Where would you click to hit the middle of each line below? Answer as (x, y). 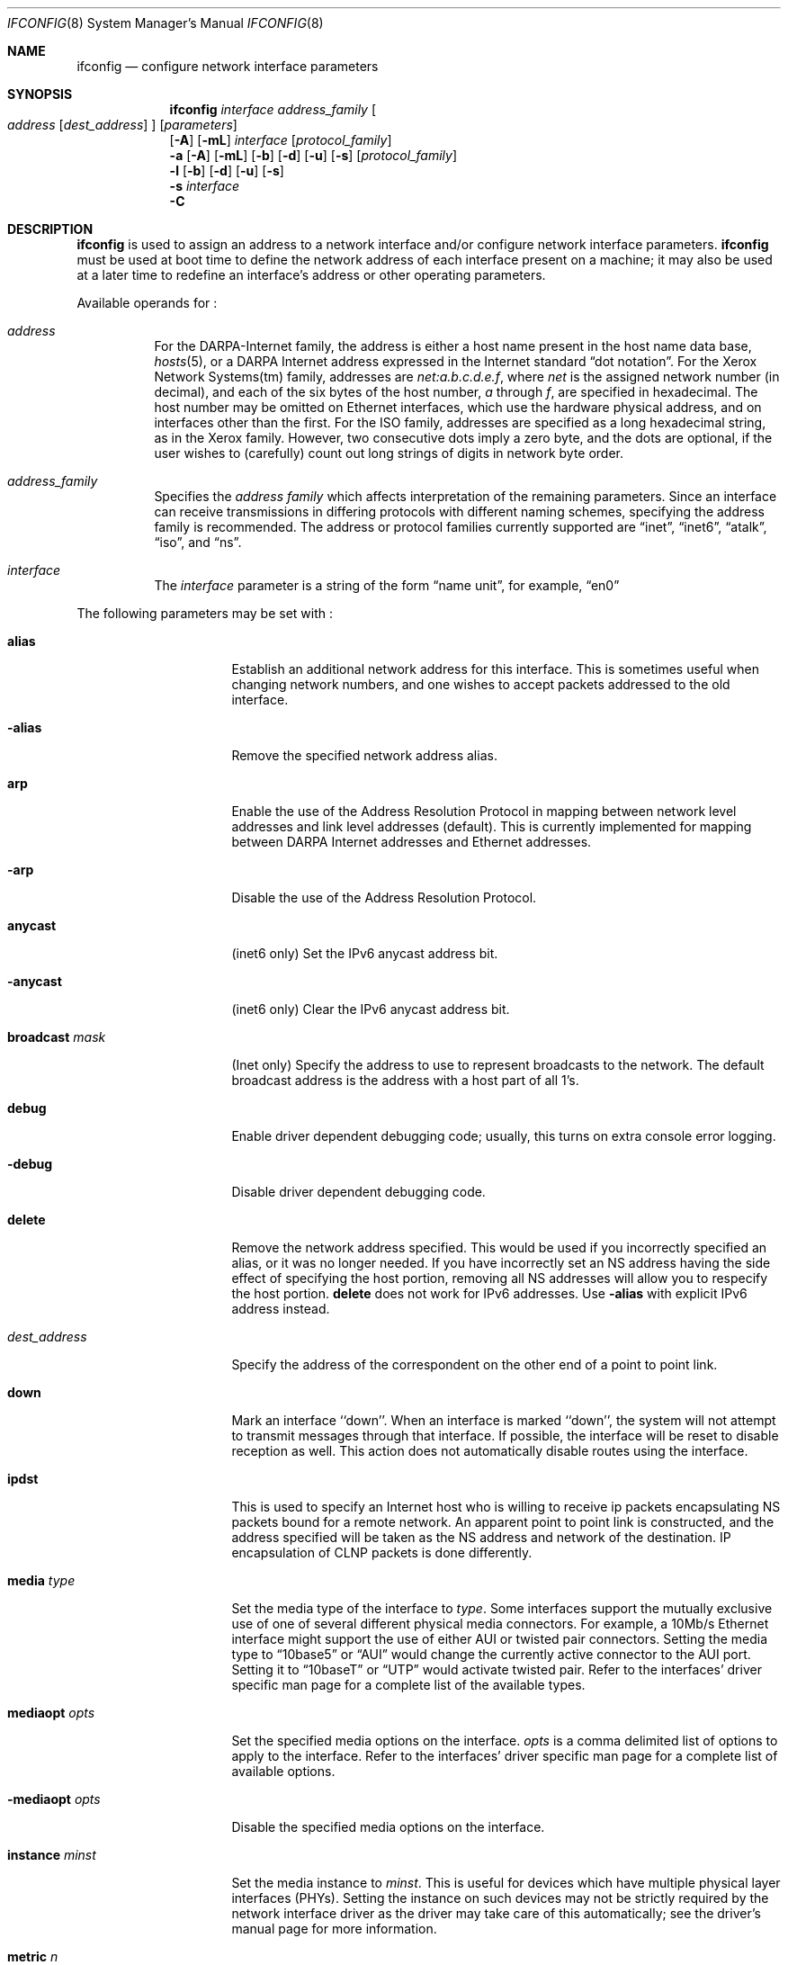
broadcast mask (57, 1037)
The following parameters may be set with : (205, 613)
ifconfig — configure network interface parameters (228, 66)
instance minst (52, 1855)
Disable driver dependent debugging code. (358, 1192)
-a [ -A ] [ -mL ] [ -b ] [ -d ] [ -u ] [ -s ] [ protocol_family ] (313, 155)
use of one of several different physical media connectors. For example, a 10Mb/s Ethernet (500, 1624)
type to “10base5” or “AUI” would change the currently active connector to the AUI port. (491, 1654)
